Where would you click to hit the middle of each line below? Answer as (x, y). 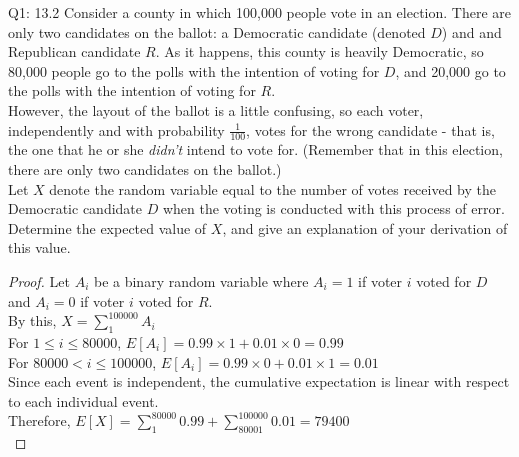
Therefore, (39, 420)
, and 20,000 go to (450, 70)
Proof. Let (39, 280)
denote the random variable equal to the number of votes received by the (272, 188)
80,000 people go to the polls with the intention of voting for (194, 70)
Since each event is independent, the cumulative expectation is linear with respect (259, 381)
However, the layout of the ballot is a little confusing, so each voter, (216, 109)
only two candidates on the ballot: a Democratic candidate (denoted (217, 31)
